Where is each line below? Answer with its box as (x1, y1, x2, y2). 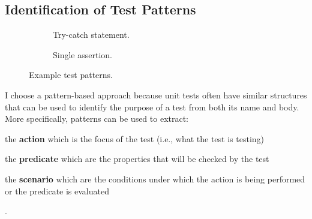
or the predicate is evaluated (5, 184, 109, 197)
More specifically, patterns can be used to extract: (5, 112, 189, 125)
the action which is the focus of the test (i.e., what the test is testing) (5, 132, 265, 145)
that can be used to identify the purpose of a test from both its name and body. (5, 100, 299, 113)
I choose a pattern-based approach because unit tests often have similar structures (5, 88, 307, 101)
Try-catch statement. (53, 28, 130, 41)
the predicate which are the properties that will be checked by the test (5, 152, 269, 165)
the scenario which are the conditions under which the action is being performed (5, 172, 305, 185)
